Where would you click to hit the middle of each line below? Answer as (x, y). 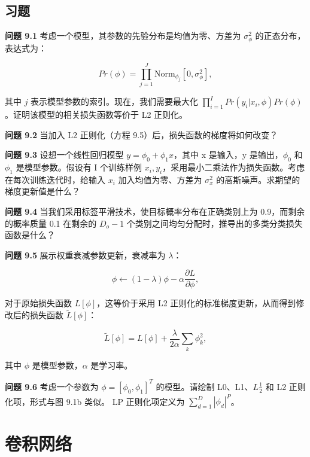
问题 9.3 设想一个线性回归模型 (64, 155)
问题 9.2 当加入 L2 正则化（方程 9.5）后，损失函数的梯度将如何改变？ (142, 134)
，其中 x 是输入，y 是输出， (228, 155)
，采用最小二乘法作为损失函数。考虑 (234, 167)
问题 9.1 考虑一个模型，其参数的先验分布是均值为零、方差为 (123, 36)
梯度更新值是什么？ (42, 191)
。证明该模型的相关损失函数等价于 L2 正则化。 (96, 115)
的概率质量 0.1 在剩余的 (51, 223)
